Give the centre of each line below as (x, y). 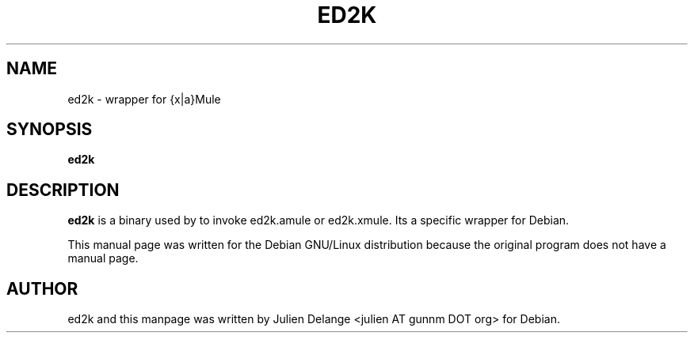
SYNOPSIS (50, 130)
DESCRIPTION (63, 190)
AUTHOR (42, 288)
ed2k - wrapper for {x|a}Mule (144, 99)
